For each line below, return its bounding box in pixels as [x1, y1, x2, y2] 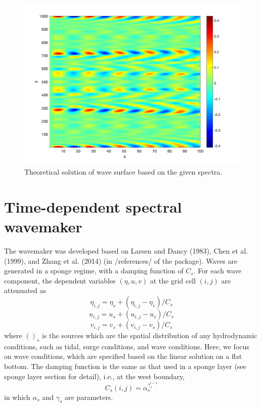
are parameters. [64, 391, 113, 402]
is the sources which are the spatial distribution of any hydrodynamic [42, 330, 257, 341]
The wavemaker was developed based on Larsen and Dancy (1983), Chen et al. [4, 246, 248, 256]
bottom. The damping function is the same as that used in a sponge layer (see [4, 361, 246, 372]
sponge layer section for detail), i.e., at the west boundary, [4, 371, 185, 381]
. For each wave [193, 265, 242, 276]
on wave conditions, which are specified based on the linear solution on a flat [4, 351, 242, 361]
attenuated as [4, 285, 46, 296]
